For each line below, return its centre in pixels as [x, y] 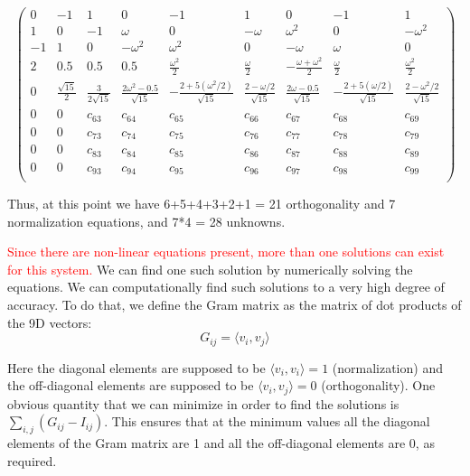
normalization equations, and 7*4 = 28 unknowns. [146, 221]
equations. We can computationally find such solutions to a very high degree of [226, 287]
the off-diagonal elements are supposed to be [131, 385]
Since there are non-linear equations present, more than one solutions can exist [226, 252]
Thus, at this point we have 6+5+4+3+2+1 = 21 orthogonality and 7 [202, 204]
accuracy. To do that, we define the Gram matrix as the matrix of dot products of [235, 305]
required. [32, 460]
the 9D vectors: [50, 322]
